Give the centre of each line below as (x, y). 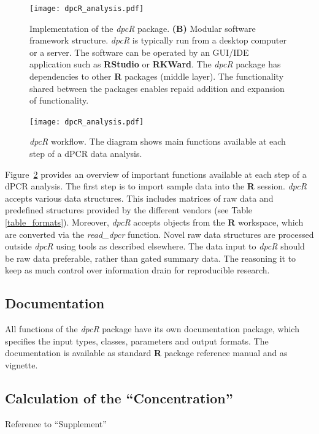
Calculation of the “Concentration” (119, 398)
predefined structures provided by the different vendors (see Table (129, 210)
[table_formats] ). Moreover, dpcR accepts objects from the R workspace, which (154, 222)
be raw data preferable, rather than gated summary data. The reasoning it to (151, 258)
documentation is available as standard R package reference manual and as (146, 353)
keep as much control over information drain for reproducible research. (137, 270)
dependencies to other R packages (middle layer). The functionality (157, 76)
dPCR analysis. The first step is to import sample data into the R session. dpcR (156, 186)
